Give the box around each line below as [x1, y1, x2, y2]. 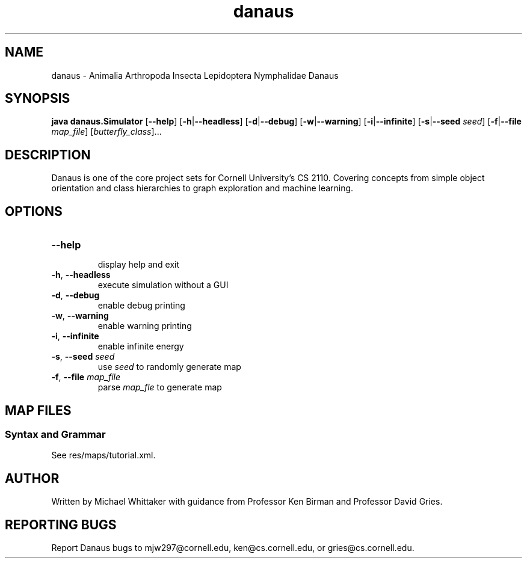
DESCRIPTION [5, 147, 91, 162]
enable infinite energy [97, 341, 184, 352]
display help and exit [97, 259, 180, 270]
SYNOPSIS [5, 91, 70, 106]
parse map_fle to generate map [97, 382, 222, 393]
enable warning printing [97, 321, 192, 331]
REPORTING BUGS [5, 517, 117, 532]
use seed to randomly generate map [97, 361, 241, 372]
